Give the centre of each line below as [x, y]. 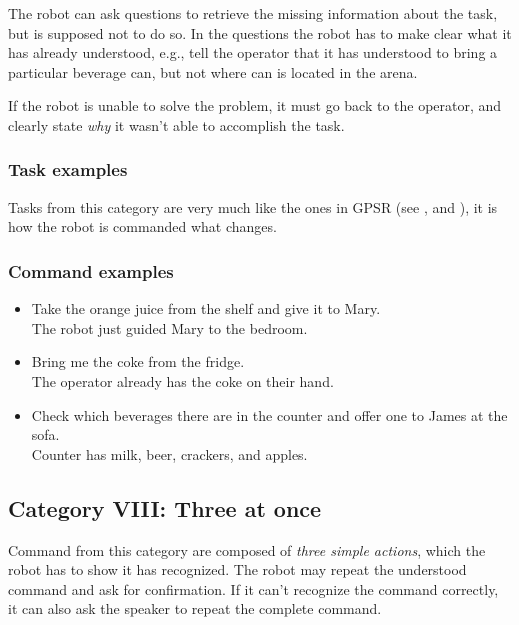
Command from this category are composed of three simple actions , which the [247, 549]
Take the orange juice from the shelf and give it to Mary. [206, 308]
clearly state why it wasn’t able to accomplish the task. [176, 124]
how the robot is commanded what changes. [142, 226]
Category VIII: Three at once [165, 507]
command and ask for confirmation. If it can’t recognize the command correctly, [253, 588]
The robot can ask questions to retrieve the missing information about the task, [253, 13]
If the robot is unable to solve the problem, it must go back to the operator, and [255, 105]
